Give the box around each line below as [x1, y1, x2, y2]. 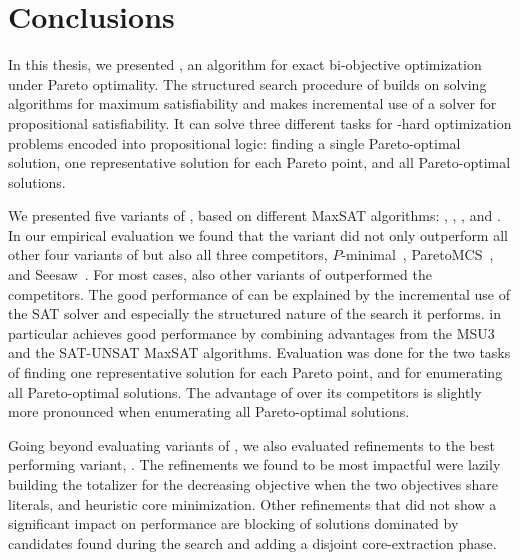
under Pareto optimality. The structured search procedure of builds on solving [8, 73, 487, 94]
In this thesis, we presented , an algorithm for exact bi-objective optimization [8, 54, 482, 75]
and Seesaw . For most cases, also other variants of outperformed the [8, 264, 432, 285]
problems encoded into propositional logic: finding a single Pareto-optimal [8, 132, 461, 153]
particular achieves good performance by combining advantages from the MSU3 [8, 322, 495, 343]
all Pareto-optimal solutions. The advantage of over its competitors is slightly [8, 381, 482, 402]
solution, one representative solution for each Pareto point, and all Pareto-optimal [8, 152, 511, 173]
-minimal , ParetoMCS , [341, 244, 494, 265]
